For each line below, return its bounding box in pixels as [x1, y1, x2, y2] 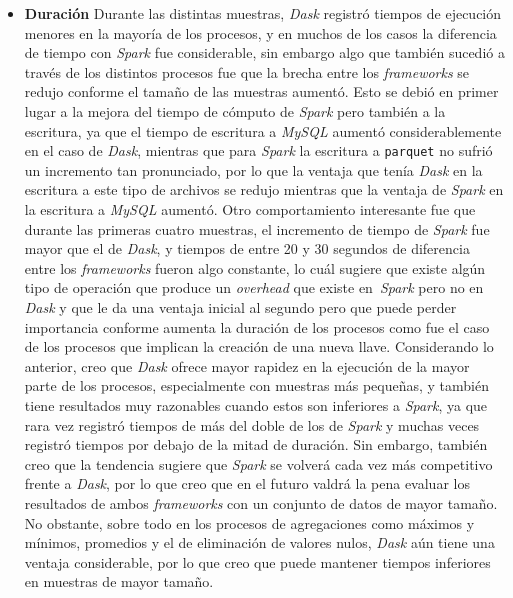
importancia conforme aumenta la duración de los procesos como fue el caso [24, 316, 490, 337]
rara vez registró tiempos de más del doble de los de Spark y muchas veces [24, 414, 480, 435]
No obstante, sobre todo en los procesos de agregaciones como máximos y [24, 512, 475, 533]
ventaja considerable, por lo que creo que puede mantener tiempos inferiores [24, 551, 491, 572]
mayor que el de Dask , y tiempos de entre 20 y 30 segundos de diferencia [24, 238, 470, 259]
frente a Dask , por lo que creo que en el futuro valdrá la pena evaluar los [24, 473, 470, 494]
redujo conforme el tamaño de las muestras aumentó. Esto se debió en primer [24, 81, 499, 102]
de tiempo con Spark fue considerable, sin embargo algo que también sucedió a [24, 42, 505, 63]
